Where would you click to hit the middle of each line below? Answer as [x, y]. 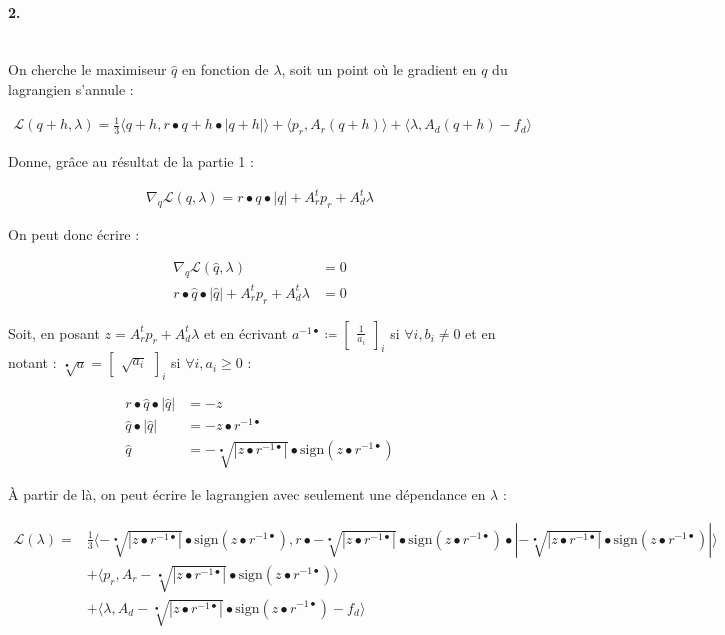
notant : [32, 362]
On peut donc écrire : [74, 233]
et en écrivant [246, 332]
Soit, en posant [54, 332]
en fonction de [225, 69]
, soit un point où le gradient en [379, 69]
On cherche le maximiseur [87, 69]
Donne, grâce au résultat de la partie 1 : [131, 160]
